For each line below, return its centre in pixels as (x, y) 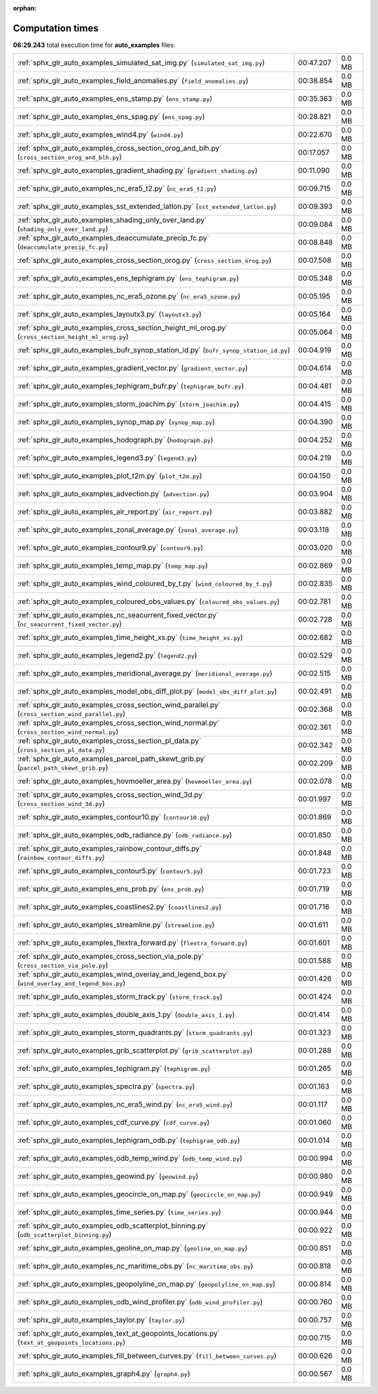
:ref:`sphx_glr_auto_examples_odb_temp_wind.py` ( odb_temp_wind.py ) (130, 1159)
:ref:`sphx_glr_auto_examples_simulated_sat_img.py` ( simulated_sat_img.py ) (141, 63)
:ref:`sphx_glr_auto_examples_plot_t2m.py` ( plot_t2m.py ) (110, 476)
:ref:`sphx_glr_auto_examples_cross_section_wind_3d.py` (111, 795)
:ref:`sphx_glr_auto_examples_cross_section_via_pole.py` (111, 957)
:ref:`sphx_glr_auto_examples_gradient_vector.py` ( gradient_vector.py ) (133, 368)
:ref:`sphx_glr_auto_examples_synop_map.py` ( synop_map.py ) (116, 422)
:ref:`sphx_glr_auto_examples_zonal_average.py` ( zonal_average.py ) (128, 530)
